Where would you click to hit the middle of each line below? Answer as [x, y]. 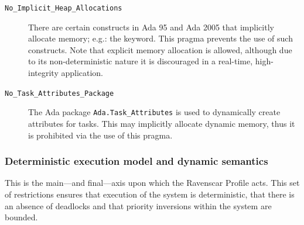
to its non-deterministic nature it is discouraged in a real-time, [141, 61]
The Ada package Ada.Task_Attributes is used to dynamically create [154, 112]
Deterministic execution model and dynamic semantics [136, 161]
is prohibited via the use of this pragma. [100, 135]
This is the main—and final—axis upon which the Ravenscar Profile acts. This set [152, 183]
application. [82, 73]
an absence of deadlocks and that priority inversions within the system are [138, 205]
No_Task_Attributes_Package [59, 93]
